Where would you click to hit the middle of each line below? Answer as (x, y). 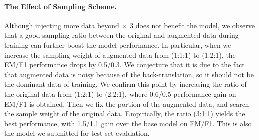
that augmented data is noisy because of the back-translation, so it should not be (129, 74)
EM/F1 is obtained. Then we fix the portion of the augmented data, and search (127, 104)
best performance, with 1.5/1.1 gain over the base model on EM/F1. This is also (128, 123)
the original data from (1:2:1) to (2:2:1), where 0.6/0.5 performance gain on (120, 94)
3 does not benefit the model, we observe (192, 25)
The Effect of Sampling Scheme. (60, 6)
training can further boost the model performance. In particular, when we (118, 45)
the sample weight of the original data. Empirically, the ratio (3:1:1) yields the (125, 114)
